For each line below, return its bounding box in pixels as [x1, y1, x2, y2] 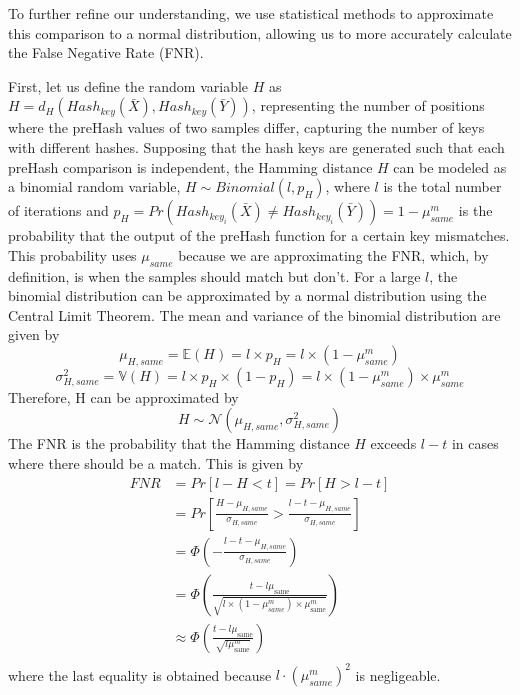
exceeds [370, 433, 417, 454]
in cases [451, 433, 499, 454]
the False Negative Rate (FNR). [8, 42, 204, 63]
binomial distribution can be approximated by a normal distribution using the [8, 285, 487, 306]
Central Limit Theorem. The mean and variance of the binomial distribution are [8, 304, 501, 325]
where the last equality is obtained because [8, 664, 272, 685]
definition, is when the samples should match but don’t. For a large [8, 265, 421, 286]
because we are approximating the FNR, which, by [178, 244, 489, 265]
